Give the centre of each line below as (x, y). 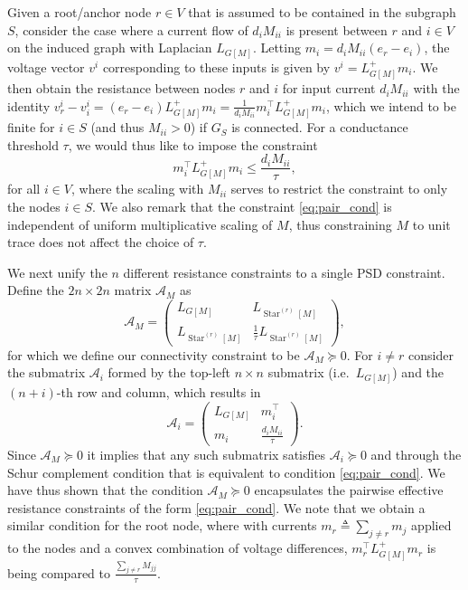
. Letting (276, 48)
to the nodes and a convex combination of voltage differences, (178, 548)
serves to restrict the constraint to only (339, 189)
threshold (33, 144)
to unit (431, 224)
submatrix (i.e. (309, 372)
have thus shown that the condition (105, 490)
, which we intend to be (391, 105)
